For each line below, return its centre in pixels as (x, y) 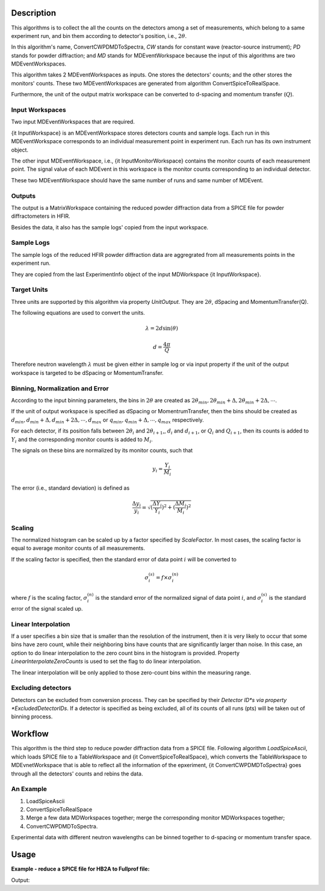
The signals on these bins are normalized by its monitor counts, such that (102, 450)
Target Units (29, 290)
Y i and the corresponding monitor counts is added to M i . (82, 440)
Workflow (30, 734)
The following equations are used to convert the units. (78, 313)
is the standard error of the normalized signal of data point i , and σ (178, 598)
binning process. (32, 717)
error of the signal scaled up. (47, 608)
